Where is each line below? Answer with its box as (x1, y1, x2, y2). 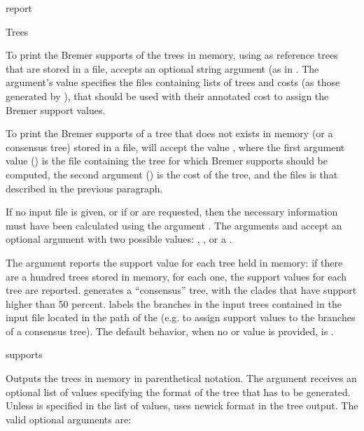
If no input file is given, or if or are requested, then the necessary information (6, 204, 338, 219)
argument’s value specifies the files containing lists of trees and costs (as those (6, 75, 340, 90)
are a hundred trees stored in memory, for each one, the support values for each (6, 269, 347, 283)
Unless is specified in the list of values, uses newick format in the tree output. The (6, 398, 358, 413)
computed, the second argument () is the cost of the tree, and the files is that (6, 167, 338, 181)
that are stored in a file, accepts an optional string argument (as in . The (6, 61, 319, 76)
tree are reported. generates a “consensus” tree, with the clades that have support (6, 283, 357, 297)
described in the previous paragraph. (6, 181, 163, 195)
